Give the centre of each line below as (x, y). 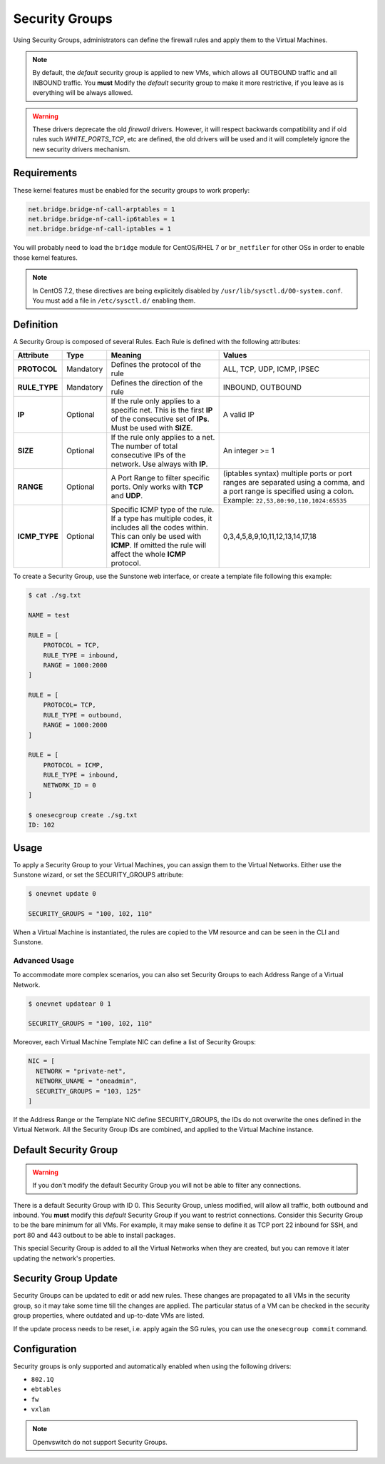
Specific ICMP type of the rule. (163, 510)
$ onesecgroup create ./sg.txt (83, 815)
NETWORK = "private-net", (81, 1071)
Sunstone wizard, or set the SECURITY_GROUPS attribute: (98, 875)
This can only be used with (156, 537)
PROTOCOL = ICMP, (73, 765)
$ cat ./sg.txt (55, 595)
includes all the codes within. (160, 527)
